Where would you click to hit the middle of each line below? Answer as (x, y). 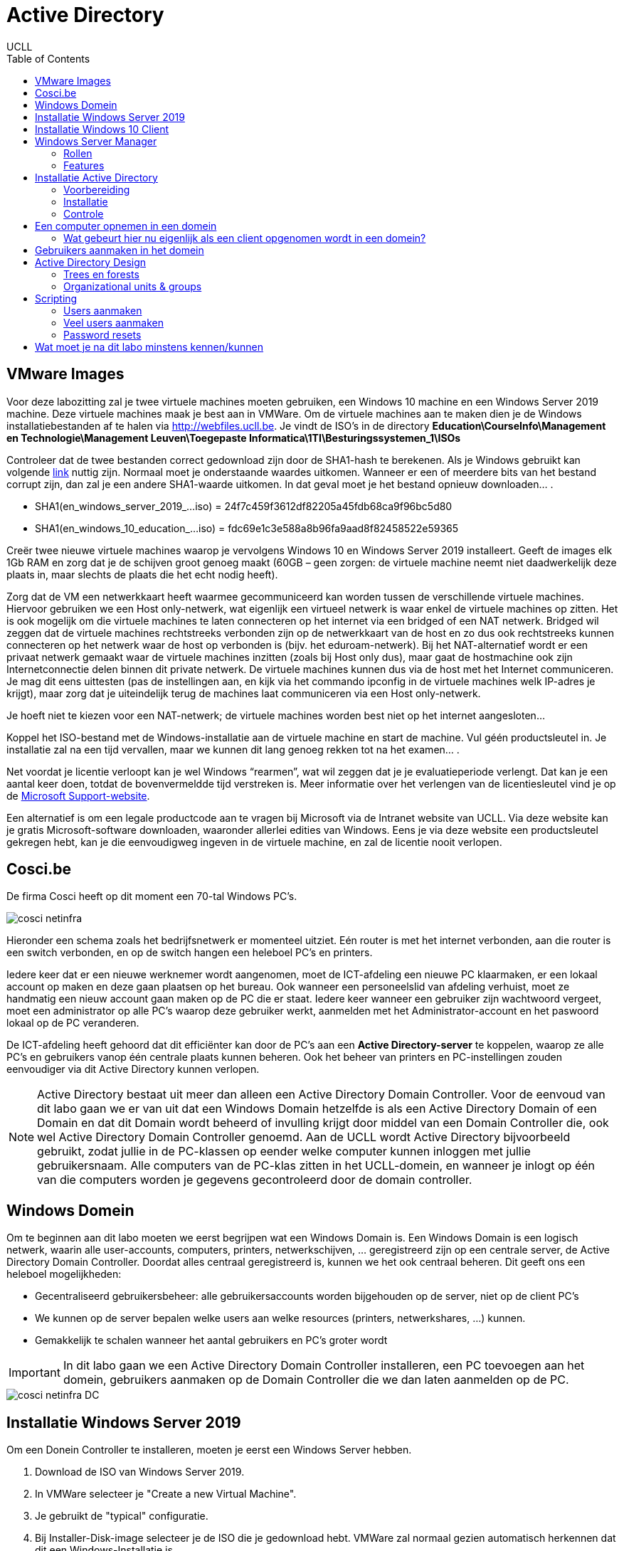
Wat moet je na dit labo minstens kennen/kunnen (149, 346)
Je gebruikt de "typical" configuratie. (122, 1516)
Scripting (56, 298)
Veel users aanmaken (113, 322)
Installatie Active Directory (96, 177)
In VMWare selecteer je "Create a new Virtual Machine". (166, 1494)
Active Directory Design (91, 262)
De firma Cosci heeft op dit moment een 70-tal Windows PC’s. (152, 896)
